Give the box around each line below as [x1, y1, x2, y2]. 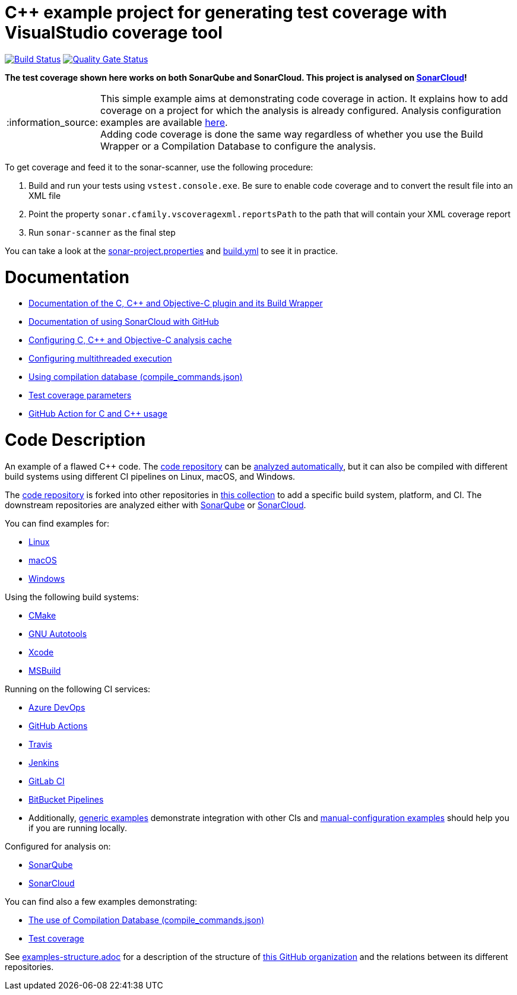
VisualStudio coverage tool [5, 23, 223, 43]
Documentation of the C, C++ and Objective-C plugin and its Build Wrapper [28, 298, 323, 309]
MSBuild [28, 665, 61, 676]
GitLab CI [28, 775, 65, 786]
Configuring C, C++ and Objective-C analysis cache [28, 335, 232, 346]
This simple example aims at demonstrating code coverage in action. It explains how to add [100, 92, 508, 104]
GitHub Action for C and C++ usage [28, 408, 167, 419]
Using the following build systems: [5, 591, 139, 602]
